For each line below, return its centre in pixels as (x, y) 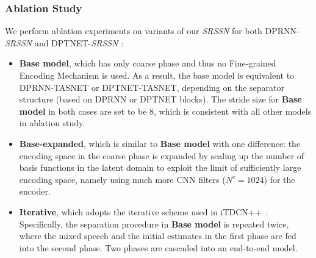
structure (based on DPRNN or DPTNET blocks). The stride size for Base (160, 99)
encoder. (35, 191)
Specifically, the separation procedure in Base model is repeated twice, (154, 224)
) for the (279, 179)
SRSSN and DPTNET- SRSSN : (64, 42)
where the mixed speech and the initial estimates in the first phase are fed (158, 236)
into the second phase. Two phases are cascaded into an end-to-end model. (158, 247)
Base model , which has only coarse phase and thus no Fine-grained (148, 63)
